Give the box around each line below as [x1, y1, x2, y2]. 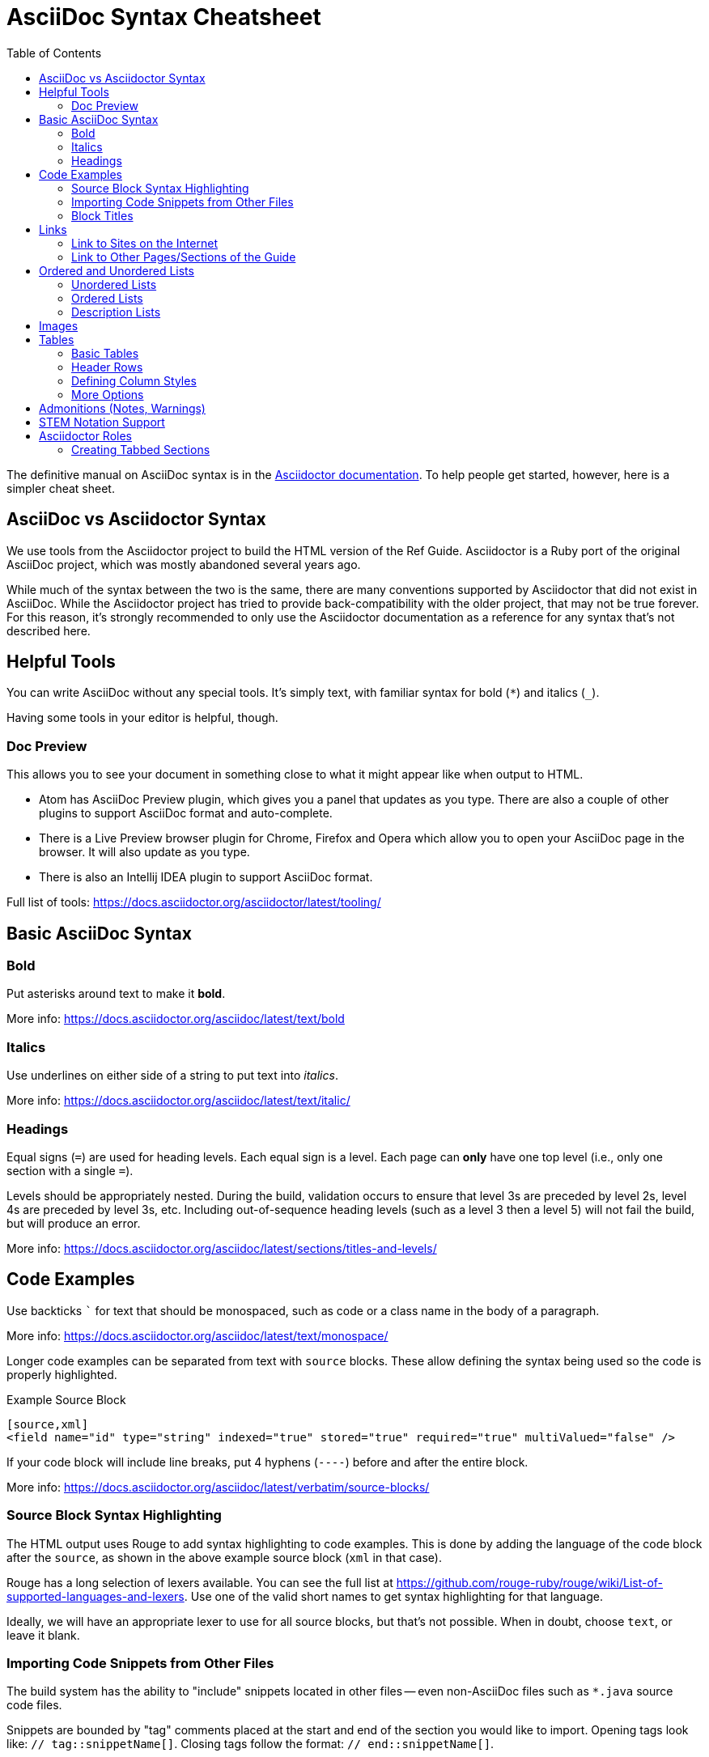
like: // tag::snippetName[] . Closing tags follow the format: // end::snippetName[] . [6, 1737, 495, 1751]
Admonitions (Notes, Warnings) [39, 401, 206, 415]
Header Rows [71, 359, 143, 374]
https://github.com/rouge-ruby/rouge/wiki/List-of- [396, 1575, 664, 1589]
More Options [71, 387, 144, 401]
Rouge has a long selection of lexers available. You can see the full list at [6, 1575, 393, 1589]
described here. [6, 623, 91, 638]
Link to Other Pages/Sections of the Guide [71, 249, 296, 264]
